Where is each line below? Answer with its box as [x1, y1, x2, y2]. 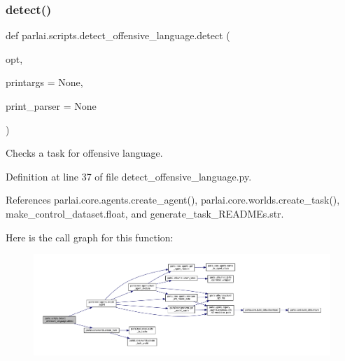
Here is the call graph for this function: [6, 229, 174, 244]
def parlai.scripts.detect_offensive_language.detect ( [6, 28, 230, 43]
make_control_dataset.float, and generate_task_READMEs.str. [6, 206, 284, 220]
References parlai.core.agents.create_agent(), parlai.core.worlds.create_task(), [6, 192, 340, 207]
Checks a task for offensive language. [6, 146, 163, 160]
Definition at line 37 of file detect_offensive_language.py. [6, 169, 252, 183]
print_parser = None [6, 99, 97, 113]
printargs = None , [6, 75, 83, 90]
